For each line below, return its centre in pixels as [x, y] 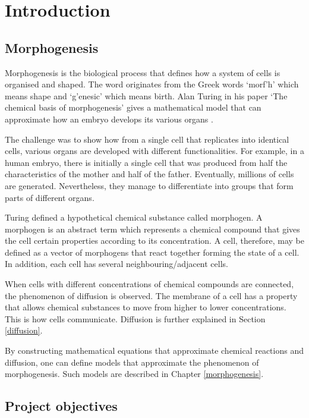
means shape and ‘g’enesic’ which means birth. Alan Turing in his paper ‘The [146, 95]
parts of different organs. [50, 197]
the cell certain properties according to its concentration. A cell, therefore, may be [155, 241]
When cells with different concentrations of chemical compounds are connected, [149, 284]
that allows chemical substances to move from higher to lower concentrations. [146, 307]
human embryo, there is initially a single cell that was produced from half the [146, 162]
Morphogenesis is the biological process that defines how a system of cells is [143, 72]
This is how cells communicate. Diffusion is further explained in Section [135, 318]
